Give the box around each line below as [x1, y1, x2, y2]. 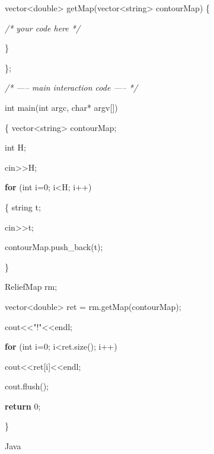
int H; [5, 141, 26, 154]
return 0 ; [5, 399, 41, 412]
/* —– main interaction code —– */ [5, 81, 138, 94]
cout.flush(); [5, 380, 49, 392]
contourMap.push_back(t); [5, 241, 103, 253]
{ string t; [5, 200, 41, 213]
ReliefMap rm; [5, 280, 58, 293]
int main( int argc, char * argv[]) [5, 101, 118, 113]
